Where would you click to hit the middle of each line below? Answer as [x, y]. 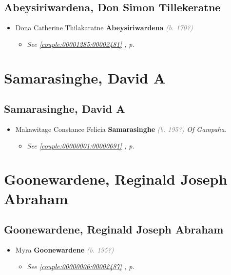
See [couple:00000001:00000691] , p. [81, 145]
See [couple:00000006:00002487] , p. [81, 266]
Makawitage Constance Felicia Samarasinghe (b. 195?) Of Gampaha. [121, 129]
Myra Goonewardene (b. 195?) [65, 249]
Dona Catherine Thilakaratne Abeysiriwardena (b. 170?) [104, 28]
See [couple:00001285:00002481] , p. [81, 44]
